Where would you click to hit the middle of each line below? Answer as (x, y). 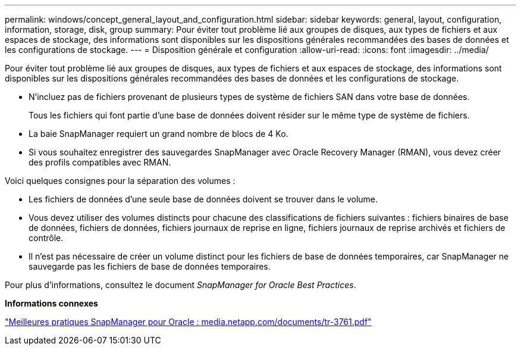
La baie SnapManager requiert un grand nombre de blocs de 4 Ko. (159, 134)
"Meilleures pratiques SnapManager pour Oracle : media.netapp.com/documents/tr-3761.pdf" (188, 322)
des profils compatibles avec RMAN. (100, 162)
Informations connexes (51, 303)
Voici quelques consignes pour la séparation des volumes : (120, 181)
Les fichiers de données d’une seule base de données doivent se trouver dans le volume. (203, 199)
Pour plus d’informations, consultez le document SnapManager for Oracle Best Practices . (181, 285)
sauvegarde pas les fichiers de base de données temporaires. (150, 266)
